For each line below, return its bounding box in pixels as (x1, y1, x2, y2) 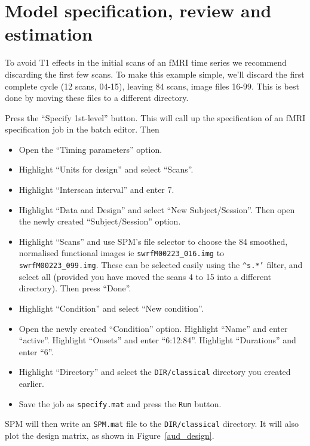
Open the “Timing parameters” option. (19, 143, 162, 155)
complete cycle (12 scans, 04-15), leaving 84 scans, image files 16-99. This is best (5, 79, 299, 92)
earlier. (19, 377, 44, 389)
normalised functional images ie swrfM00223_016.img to (19, 247, 225, 259)
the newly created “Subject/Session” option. (19, 215, 181, 227)
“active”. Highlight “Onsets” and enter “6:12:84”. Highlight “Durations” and (19, 334, 296, 346)
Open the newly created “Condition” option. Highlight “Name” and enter (19, 322, 288, 334)
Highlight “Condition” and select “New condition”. (19, 302, 204, 314)
